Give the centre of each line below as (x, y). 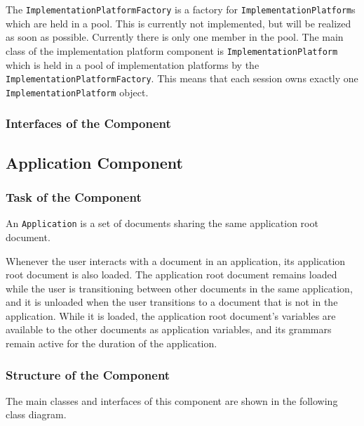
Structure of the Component (88, 374)
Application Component (95, 162)
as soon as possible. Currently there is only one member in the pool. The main (175, 37)
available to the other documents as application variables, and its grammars (169, 329)
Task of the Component (74, 196)
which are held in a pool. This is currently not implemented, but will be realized (178, 23)
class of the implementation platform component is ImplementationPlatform (172, 50)
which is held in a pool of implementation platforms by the (133, 64)
